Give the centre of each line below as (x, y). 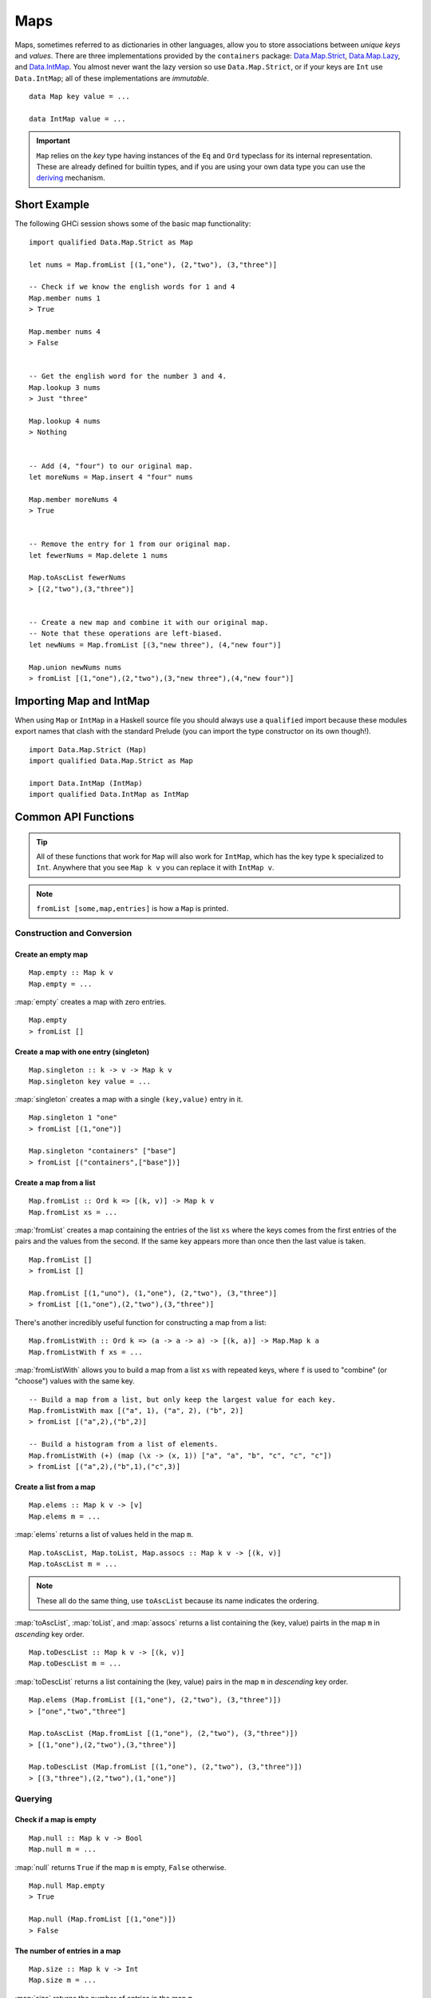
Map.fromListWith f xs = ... (86, 1352)
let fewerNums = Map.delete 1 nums (99, 555)
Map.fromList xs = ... (73, 1212)
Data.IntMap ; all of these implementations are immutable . (112, 78)
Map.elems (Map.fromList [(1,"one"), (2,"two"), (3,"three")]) (155, 1700)
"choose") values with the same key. (75, 1381)
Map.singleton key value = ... (90, 1081)
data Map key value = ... (80, 97)
